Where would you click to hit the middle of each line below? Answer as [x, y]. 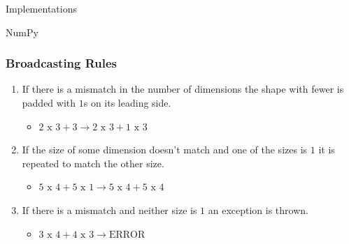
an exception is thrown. [258, 209]
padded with [49, 102]
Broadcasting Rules [62, 63]
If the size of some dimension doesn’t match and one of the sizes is [165, 150]
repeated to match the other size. [93, 163]
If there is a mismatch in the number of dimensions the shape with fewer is [183, 89]
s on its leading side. [127, 102]
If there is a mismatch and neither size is [109, 209]
